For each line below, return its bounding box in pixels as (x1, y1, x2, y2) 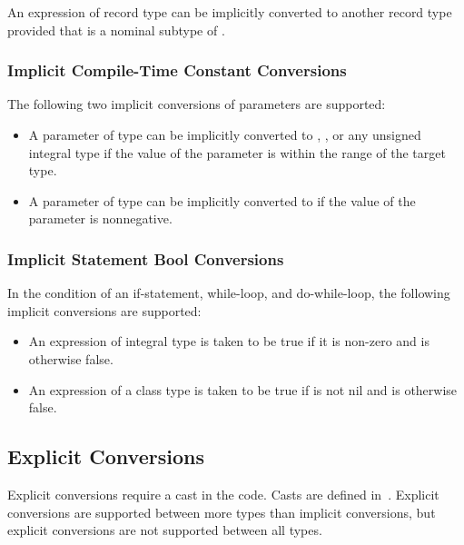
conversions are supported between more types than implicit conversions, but (7, 502, 436, 521)
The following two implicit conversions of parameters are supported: (7, 94, 386, 114)
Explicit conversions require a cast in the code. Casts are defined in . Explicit (7, 484, 439, 503)
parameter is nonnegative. (28, 209, 173, 228)
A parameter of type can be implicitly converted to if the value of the (28, 191, 416, 210)
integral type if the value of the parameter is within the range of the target (28, 143, 446, 162)
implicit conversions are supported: (7, 301, 202, 320)
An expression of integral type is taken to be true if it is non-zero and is (28, 332, 429, 351)
